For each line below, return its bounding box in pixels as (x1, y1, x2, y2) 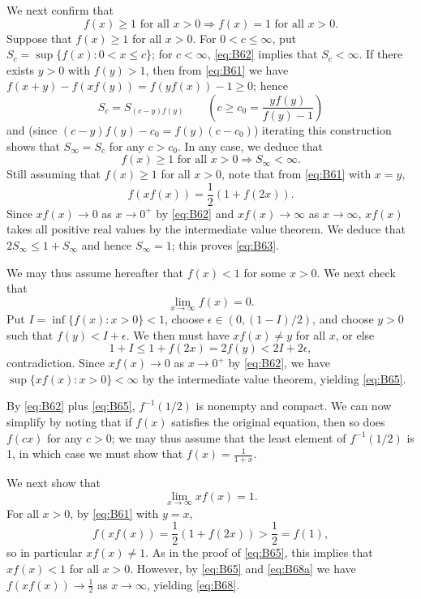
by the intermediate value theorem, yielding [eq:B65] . (142, 370, 406, 387)
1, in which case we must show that (6, 445, 183, 462)
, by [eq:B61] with (70, 504, 159, 521)
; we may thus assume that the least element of (111, 429, 346, 446)
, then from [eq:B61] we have (145, 61, 289, 78)
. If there (359, 45, 403, 62)
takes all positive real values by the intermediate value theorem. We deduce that (6, 220, 406, 237)
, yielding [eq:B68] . (146, 575, 240, 593)
